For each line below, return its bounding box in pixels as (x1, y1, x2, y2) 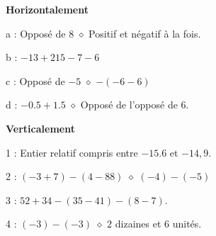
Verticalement (6, 120, 75, 135)
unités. (172, 216, 202, 231)
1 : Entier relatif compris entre (6, 145, 138, 159)
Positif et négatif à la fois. (89, 26, 201, 40)
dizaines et (115, 216, 161, 231)
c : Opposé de (6, 73, 65, 88)
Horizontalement (6, 2, 89, 16)
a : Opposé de (6, 26, 66, 40)
